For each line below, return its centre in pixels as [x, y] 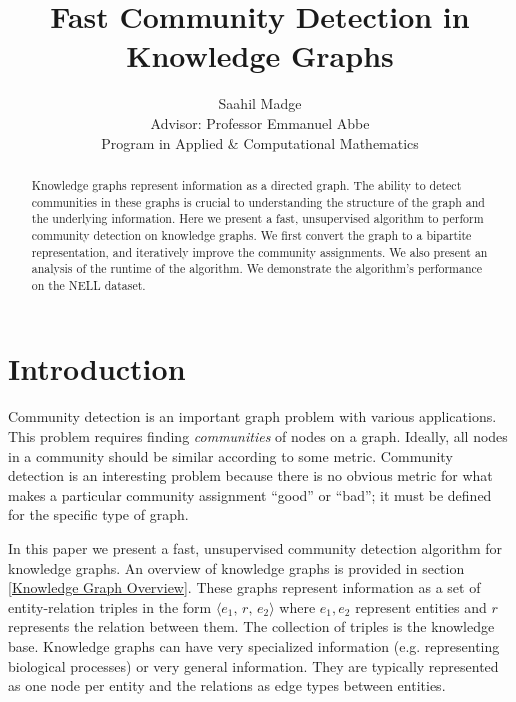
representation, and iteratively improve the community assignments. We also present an [259, 251]
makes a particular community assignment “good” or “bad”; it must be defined [250, 494]
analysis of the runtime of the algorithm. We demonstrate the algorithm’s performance [257, 268]
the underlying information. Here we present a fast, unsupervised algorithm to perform [257, 218]
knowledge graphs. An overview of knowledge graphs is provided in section [236, 567]
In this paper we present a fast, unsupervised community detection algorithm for [255, 547]
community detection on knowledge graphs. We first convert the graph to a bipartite [251, 234]
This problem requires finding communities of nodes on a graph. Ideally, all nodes [258, 436]
